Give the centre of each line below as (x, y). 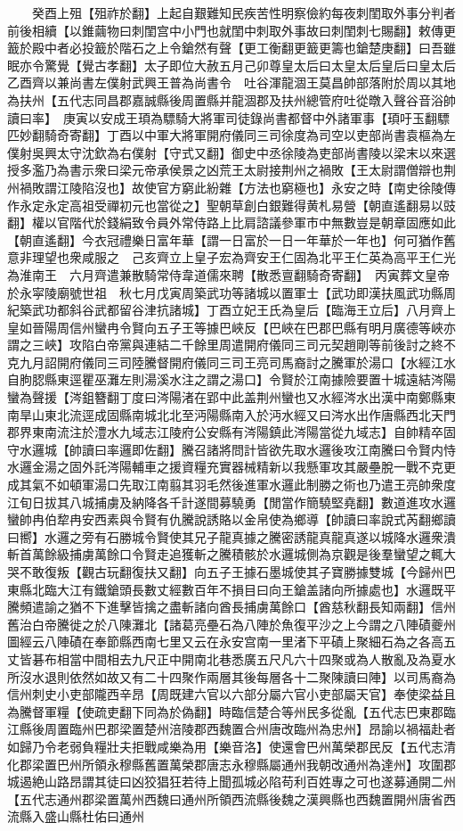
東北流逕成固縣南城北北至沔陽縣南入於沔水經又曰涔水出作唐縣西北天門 (250, 414)
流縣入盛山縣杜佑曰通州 (76, 816)
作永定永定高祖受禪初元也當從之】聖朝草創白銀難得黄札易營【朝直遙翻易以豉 (231, 205)
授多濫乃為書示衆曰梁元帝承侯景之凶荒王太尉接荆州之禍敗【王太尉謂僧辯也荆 (231, 170)
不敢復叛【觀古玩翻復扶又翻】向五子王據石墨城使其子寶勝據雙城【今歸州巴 (237, 572)
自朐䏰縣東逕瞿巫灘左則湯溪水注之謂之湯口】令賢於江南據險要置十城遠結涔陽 (231, 379)
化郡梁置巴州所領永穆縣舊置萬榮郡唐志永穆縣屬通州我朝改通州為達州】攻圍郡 (231, 764)
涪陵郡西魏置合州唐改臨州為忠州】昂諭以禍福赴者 (312, 729)
